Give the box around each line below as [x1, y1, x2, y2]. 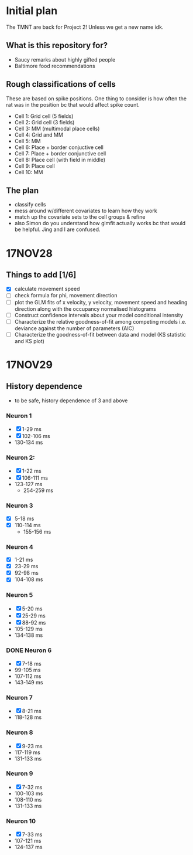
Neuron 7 [6, 693, 33, 701]
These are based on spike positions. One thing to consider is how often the [6, 95, 187, 102]
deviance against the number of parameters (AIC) [14, 324, 135, 332]
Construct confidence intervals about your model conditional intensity [14, 311, 183, 318]
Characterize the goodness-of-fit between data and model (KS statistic [14, 331, 186, 338]
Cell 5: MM [14, 137, 41, 144]
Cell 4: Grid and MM [14, 131, 63, 138]
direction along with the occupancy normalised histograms [14, 305, 157, 312]
